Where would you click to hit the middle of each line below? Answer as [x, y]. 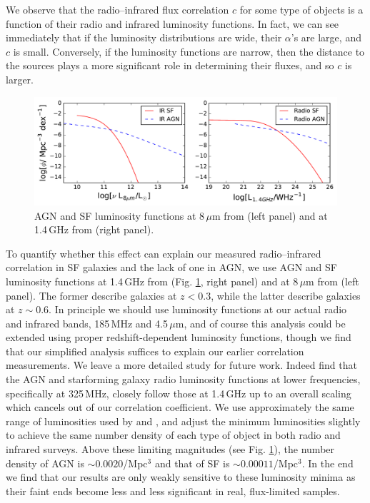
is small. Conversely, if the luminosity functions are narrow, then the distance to [189, 51]
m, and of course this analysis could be [260, 323]
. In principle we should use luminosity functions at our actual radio [198, 309]
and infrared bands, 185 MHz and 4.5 [87, 323]
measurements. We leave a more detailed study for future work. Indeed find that [181, 365]
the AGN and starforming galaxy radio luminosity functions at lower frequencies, [183, 379]
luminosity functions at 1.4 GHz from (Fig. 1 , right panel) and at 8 [152, 281]
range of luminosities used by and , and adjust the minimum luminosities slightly [183, 421]
